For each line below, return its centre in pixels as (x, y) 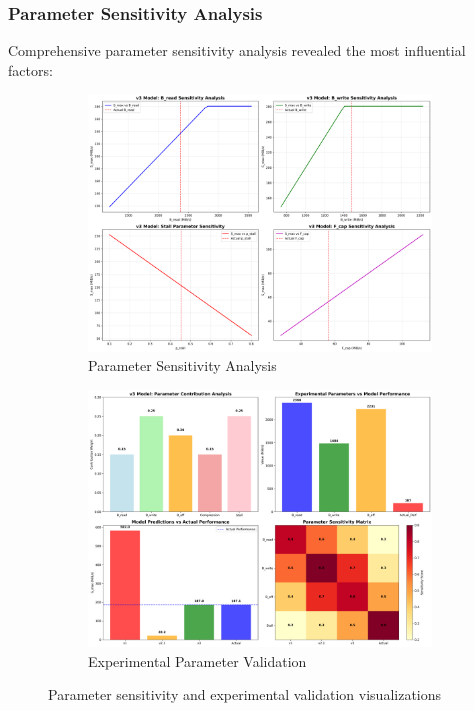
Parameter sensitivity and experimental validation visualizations (245, 694)
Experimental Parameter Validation (197, 660)
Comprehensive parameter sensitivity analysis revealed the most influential (237, 50)
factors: (30, 69)
